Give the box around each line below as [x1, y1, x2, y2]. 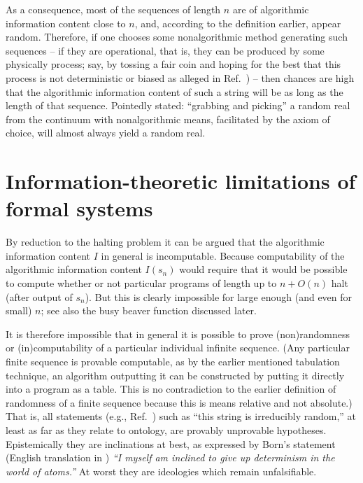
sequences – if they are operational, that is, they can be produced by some [6, 43, 325, 57]
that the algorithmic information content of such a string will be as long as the [6, 84, 343, 99]
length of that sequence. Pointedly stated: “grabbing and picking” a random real [6, 98, 350, 113]
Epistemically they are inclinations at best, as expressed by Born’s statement [6, 436, 336, 451]
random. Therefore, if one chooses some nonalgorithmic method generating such [6, 29, 348, 44]
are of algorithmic [232, 2, 309, 16]
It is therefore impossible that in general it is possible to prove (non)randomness [6, 326, 350, 341]
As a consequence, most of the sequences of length [6, 2, 221, 16]
